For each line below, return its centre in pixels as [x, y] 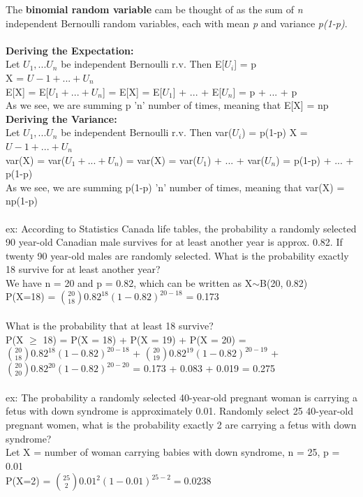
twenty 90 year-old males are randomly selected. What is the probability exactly [177, 255]
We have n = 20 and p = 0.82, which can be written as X [129, 282]
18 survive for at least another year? [83, 269]
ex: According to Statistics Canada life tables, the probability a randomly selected [181, 228]
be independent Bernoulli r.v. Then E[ [143, 64]
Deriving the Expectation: [70, 50]
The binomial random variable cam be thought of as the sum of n [154, 9]
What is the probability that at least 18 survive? [110, 326]
